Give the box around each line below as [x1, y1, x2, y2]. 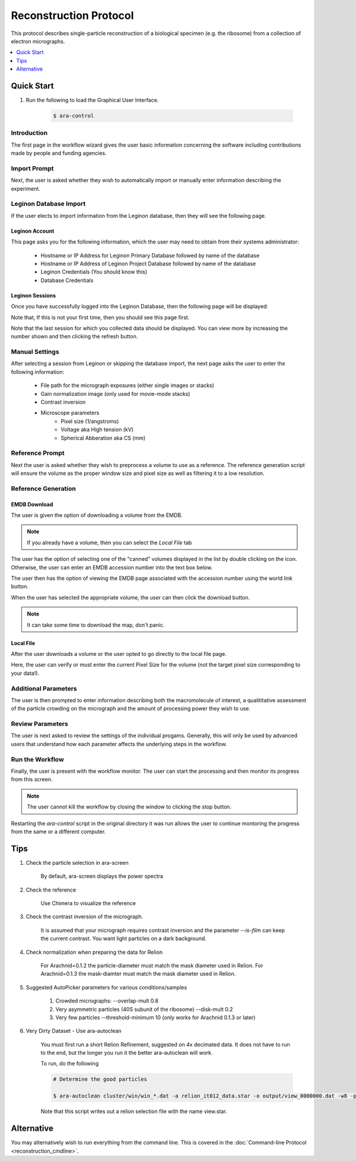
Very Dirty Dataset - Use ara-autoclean [26, 1027, 122, 1035]
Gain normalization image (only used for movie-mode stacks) [40, 390, 190, 397]
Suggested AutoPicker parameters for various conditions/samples [26, 984, 187, 991]
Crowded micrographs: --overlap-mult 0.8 [55, 997, 158, 1004]
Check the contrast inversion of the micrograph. [26, 913, 144, 920]
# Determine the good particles [53, 1076, 148, 1083]
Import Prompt [11, 164, 54, 172]
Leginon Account [11, 227, 55, 234]
